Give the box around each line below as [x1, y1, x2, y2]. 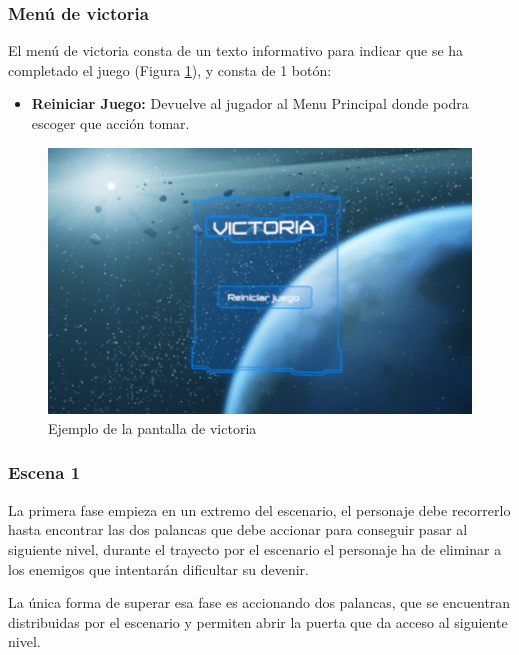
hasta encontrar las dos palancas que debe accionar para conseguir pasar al [8, 519, 468, 540]
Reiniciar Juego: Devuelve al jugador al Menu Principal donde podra [31, 93, 469, 114]
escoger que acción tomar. [31, 113, 190, 133]
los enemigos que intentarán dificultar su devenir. [8, 558, 309, 579]
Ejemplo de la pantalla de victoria [48, 417, 257, 438]
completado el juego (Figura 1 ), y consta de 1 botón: [8, 59, 332, 80]
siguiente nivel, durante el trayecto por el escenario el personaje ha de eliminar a [8, 538, 502, 559]
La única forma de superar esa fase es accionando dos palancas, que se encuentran [8, 592, 511, 613]
